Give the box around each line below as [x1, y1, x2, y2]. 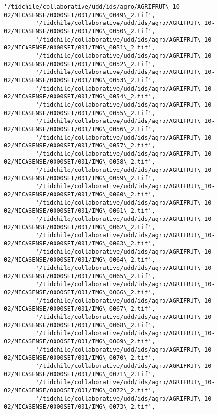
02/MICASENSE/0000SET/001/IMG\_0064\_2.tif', [4, 256, 155, 264]
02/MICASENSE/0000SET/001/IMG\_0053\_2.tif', [4, 76, 155, 84]
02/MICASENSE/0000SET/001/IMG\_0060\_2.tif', [4, 191, 155, 198]
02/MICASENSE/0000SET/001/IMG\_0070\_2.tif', [4, 354, 155, 362]
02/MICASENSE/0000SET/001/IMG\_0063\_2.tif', [4, 240, 155, 247]
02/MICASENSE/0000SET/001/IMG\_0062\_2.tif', [4, 223, 155, 231]
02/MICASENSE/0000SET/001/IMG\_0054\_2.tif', [4, 93, 155, 100]
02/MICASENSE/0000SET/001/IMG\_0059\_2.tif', [4, 174, 155, 182]
